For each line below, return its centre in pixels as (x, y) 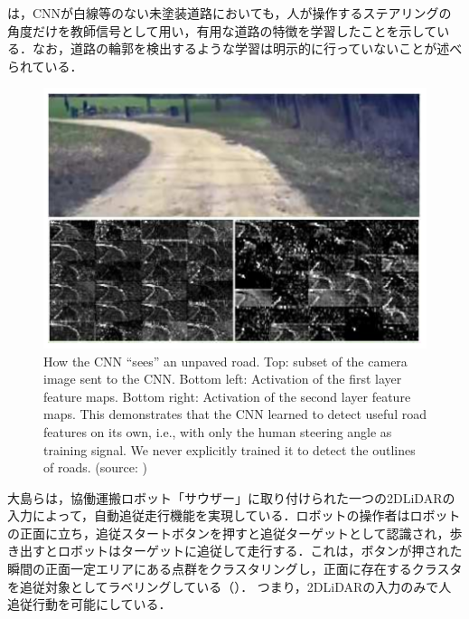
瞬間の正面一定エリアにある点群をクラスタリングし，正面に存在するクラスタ (235, 569)
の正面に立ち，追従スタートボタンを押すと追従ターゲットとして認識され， (229, 533)
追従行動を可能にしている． (89, 604)
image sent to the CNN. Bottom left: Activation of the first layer (223, 379)
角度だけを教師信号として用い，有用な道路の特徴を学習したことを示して (222, 30)
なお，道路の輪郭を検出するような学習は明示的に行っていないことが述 (241, 48)
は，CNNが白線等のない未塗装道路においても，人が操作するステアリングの (230, 13)
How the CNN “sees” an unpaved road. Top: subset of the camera (225, 361)
